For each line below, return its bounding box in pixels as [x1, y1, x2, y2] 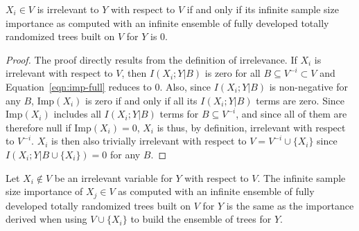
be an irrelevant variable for [54, 170, 173, 185]
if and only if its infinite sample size [186, 2, 339, 16]
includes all [53, 107, 101, 121]
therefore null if [6, 120, 71, 134]
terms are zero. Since [256, 93, 345, 107]
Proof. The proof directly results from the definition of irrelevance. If [6, 52, 297, 66]
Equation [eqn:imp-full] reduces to [6, 79, 152, 93]
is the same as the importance [226, 198, 354, 212]
